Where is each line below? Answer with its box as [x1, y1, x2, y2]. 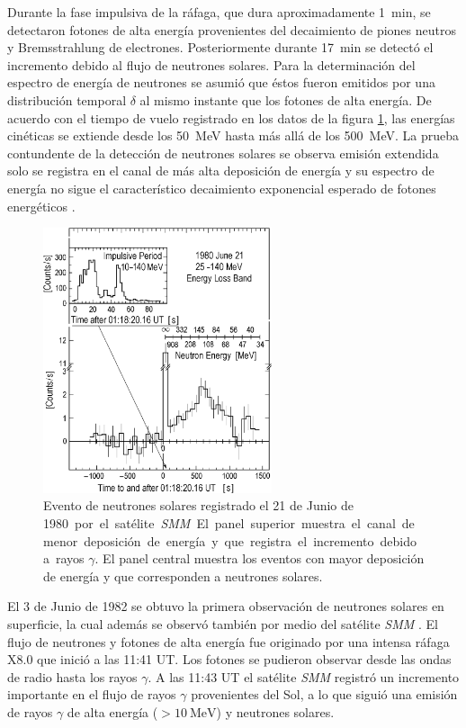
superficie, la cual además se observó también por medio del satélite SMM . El [7, 615, 438, 634]
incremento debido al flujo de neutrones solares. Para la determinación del [7, 55, 416, 74]
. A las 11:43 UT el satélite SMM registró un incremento [148, 667, 460, 686]
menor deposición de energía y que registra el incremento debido [43, 531, 417, 550]
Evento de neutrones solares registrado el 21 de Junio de [43, 496, 354, 515]
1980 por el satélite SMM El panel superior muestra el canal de [43, 514, 415, 533]
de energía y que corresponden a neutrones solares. [43, 566, 323, 585]
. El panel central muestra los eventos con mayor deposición [94, 549, 425, 568]
